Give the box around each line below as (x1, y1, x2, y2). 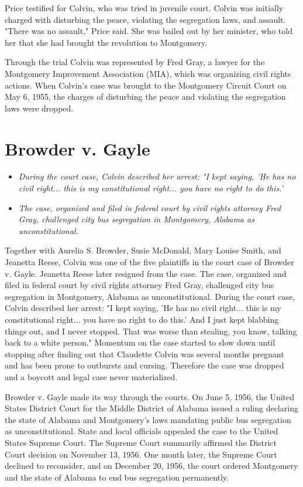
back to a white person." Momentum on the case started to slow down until (5, 336, 276, 349)
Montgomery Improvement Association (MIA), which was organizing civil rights (5, 67, 291, 79)
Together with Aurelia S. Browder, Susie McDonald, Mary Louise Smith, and (5, 244, 281, 256)
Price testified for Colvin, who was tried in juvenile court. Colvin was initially (5, 2, 284, 13)
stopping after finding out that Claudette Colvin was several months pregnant (5, 347, 284, 360)
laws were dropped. (5, 102, 74, 114)
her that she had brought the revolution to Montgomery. (5, 36, 207, 48)
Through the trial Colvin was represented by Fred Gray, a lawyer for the (5, 56, 265, 68)
